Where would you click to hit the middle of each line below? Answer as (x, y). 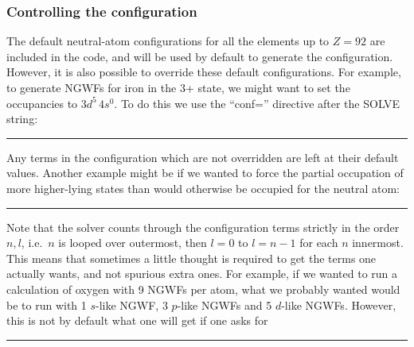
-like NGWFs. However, (339, 305)
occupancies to (42, 103)
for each (319, 243)
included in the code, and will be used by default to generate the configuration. (200, 56)
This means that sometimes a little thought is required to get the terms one (191, 258)
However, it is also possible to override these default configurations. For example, (204, 72)
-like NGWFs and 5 (225, 305)
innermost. (378, 243)
